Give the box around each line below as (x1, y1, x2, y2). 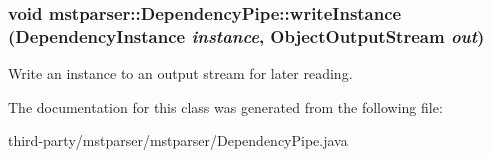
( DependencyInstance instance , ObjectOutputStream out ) (8, 23, 485, 48)
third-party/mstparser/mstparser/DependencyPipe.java (8, 130, 348, 151)
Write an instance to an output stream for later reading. (8, 63, 353, 84)
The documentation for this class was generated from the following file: (8, 96, 443, 117)
